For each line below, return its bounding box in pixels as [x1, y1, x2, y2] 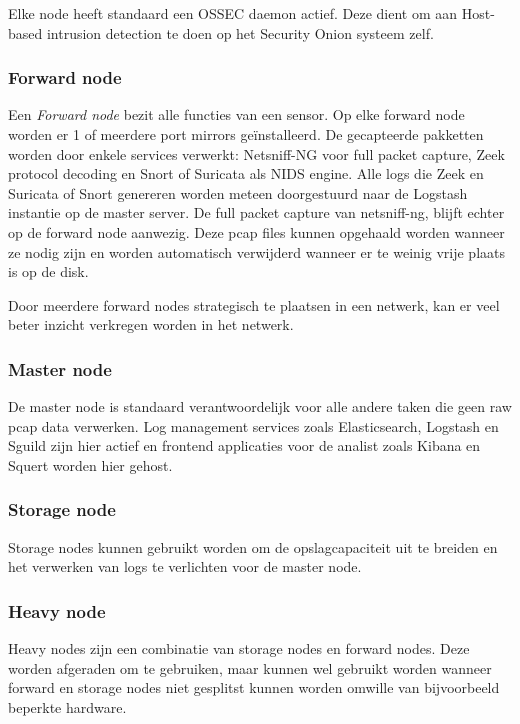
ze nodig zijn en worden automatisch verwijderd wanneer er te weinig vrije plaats [8, 241, 505, 262]
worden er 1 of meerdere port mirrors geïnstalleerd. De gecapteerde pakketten [8, 124, 484, 144]
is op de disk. [8, 261, 89, 282]
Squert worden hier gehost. [8, 454, 173, 475]
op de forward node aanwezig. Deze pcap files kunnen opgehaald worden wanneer [8, 221, 505, 242]
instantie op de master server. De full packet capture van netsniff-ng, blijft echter [8, 202, 505, 223]
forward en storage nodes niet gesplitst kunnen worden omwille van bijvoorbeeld [8, 677, 500, 698]
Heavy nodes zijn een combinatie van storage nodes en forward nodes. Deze [8, 638, 470, 659]
